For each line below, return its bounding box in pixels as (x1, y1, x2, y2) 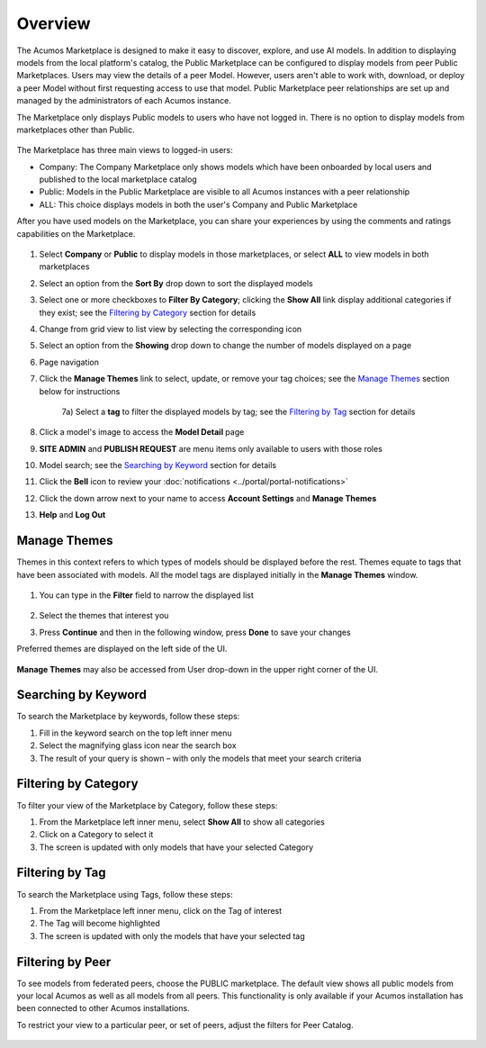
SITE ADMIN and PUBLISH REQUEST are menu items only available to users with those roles (39, 443, 382, 454)
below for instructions (39, 385, 121, 396)
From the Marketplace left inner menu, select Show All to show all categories (39, 816, 326, 827)
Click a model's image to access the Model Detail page (39, 427, 245, 438)
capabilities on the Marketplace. (16, 228, 136, 239)
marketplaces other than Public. (16, 124, 135, 135)
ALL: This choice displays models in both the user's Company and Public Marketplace (39, 199, 358, 210)
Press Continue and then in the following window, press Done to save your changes (39, 627, 351, 637)
